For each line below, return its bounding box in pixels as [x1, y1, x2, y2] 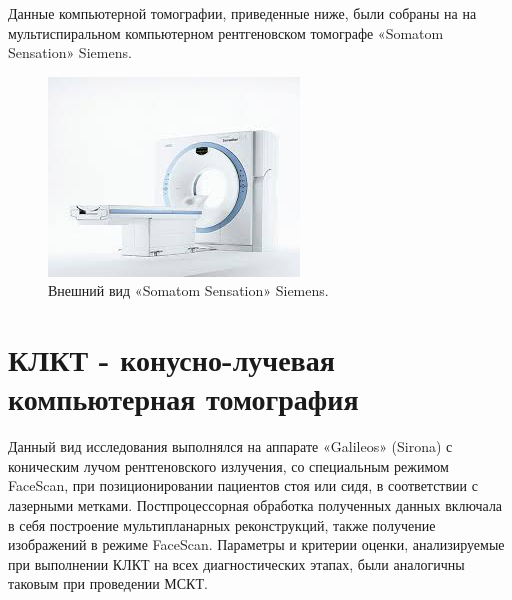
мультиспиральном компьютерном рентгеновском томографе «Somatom [8, 22, 444, 43]
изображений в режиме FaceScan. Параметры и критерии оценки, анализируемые [8, 534, 505, 555]
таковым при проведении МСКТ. [8, 573, 208, 594]
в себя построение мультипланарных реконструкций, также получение [8, 514, 436, 535]
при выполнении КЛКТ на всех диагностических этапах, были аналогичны [8, 553, 465, 574]
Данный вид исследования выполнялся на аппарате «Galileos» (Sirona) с [8, 436, 453, 457]
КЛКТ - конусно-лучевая [8, 339, 335, 380]
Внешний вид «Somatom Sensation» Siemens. [48, 280, 329, 301]
